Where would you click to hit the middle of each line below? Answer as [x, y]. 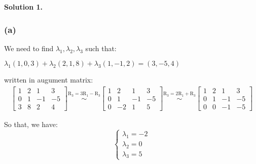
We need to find [29, 48]
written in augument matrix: [49, 80]
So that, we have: [31, 124]
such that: [101, 48]
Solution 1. [24, 7]
